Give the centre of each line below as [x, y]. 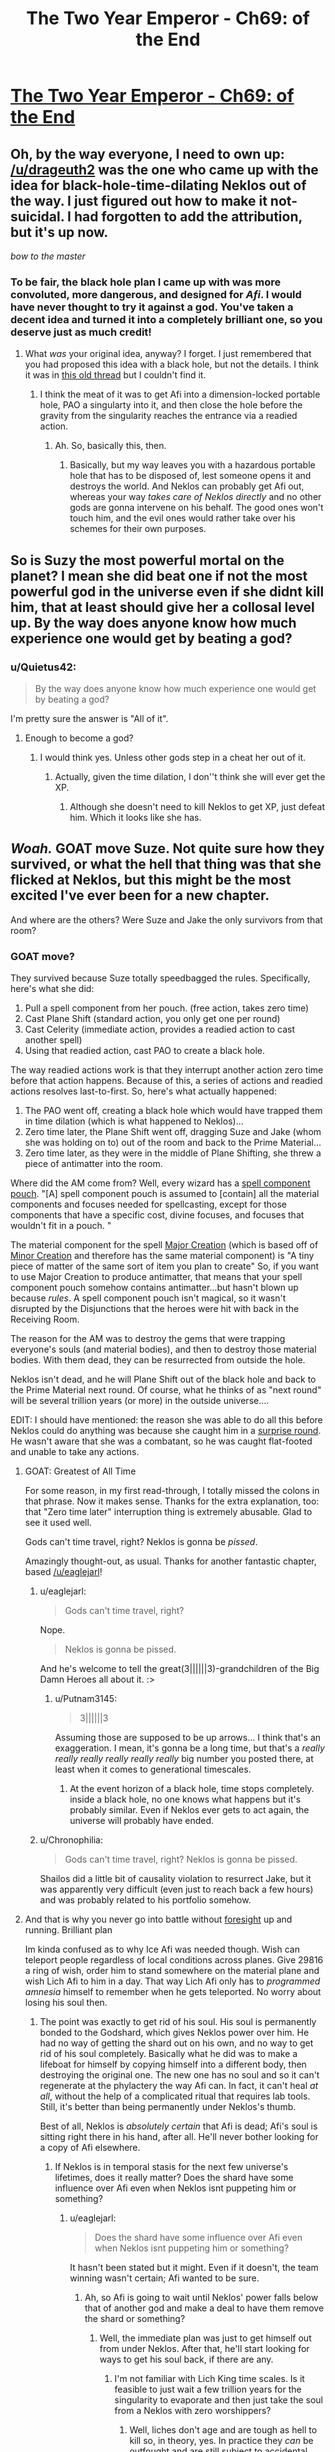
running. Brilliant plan [68, 1930]
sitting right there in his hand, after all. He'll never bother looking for [179, 2137]
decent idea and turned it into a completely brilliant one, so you [166, 319]
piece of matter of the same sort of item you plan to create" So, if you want [165, 1266]
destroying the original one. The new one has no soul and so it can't [179, 2075]
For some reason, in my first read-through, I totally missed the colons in [172, 1491]
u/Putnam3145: [86, 1699]
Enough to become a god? [79, 738]
